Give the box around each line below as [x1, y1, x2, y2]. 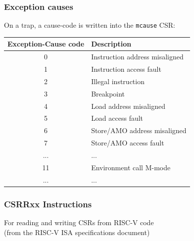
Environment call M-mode [91, 162, 171, 172]
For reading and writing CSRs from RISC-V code [4, 217, 154, 227]
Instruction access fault [91, 64, 161, 74]
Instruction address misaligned [91, 51, 184, 62]
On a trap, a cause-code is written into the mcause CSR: [4, 20, 175, 30]
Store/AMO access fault [91, 138, 164, 148]
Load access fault [91, 113, 144, 123]
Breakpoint [91, 88, 125, 98]
